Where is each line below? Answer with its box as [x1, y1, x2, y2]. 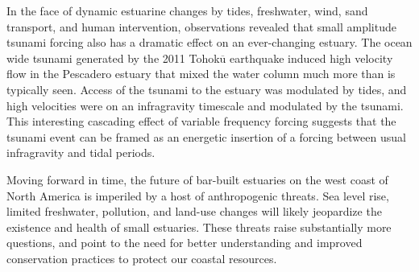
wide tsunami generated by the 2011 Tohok [6, 49, 220, 66]
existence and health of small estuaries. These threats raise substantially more [6, 218, 392, 235]
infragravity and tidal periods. [6, 144, 156, 161]
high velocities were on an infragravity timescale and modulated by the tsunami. [6, 97, 404, 113]
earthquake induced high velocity [230, 49, 393, 66]
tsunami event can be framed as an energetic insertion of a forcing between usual [6, 128, 406, 145]
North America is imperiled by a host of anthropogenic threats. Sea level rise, [6, 187, 389, 204]
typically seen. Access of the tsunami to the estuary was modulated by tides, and [6, 80, 407, 97]
